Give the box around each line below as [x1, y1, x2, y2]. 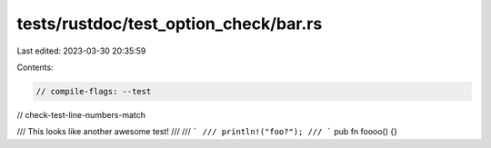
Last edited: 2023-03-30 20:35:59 [16, 45, 146, 56]
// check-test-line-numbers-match [16, 109, 145, 120]
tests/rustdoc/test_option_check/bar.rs [16, 14, 323, 34]
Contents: [16, 62, 54, 73]
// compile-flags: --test [35, 86, 152, 96]
